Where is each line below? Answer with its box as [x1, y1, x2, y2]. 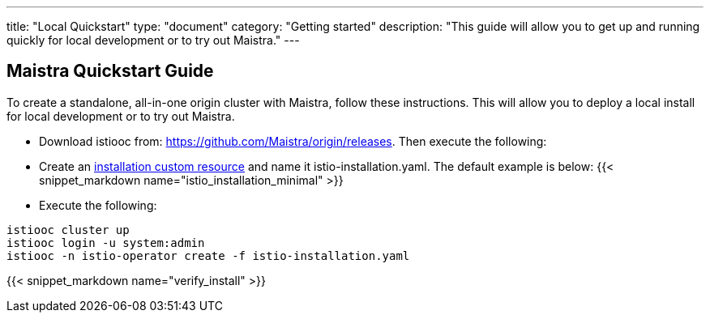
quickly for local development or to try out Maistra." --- [6, 33, 300, 47]
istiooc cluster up [6, 223, 130, 236]
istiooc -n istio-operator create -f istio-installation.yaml [6, 249, 410, 262]
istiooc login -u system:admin [6, 236, 205, 249]
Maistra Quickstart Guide [6, 61, 214, 82]
